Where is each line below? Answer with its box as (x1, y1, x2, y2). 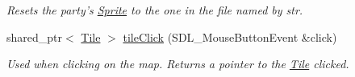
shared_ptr (6, 28, 63, 45)
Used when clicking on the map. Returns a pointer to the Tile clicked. (6, 55, 349, 72)
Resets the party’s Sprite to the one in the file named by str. (6, 2, 303, 18)
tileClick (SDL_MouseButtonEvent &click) (123, 28, 337, 45)
